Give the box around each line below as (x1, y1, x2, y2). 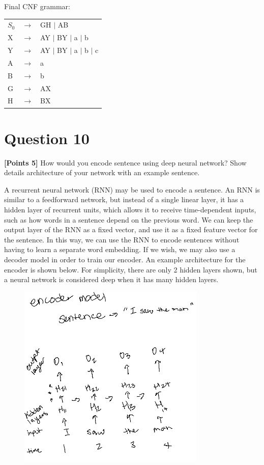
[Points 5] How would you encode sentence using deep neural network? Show (4, 157, 247, 168)
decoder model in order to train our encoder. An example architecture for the (4, 254, 246, 264)
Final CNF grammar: (4, 1, 70, 11)
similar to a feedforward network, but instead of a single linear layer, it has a (4, 194, 244, 205)
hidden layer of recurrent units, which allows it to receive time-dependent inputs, (4, 204, 256, 214)
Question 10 (4, 127, 90, 148)
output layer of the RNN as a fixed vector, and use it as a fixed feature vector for (4, 224, 258, 235)
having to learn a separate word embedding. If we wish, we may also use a (4, 244, 236, 255)
